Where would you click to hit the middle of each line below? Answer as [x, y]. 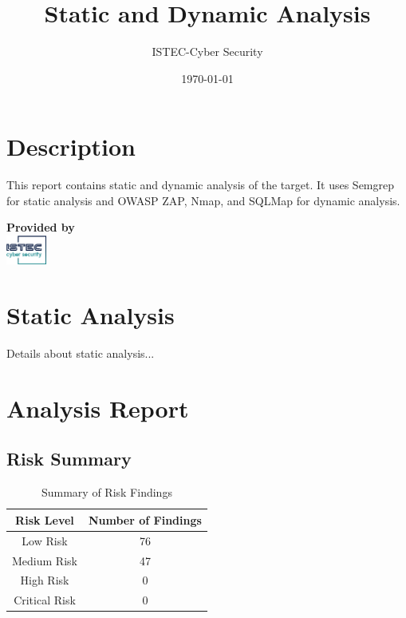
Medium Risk [45, 560]
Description [71, 147]
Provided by [41, 227]
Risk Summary [69, 459]
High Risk [45, 580]
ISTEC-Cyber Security [207, 51]
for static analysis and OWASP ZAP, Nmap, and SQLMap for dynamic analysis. [203, 200]
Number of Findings [145, 519]
